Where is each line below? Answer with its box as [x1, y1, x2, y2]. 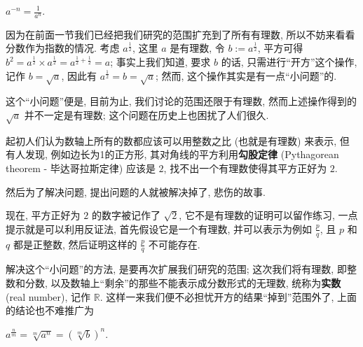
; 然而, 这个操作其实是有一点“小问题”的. [155, 68, 337, 83]
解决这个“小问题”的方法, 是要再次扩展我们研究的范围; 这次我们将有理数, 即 [6, 262, 347, 276]
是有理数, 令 [170, 41, 225, 55]
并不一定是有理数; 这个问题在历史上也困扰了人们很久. [24, 107, 269, 122]
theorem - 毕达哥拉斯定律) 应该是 [6, 160, 156, 175]
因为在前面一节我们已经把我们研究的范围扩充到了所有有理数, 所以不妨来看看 [6, 27, 355, 41]
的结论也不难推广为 [6, 303, 94, 318]
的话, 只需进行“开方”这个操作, [221, 55, 357, 69]
